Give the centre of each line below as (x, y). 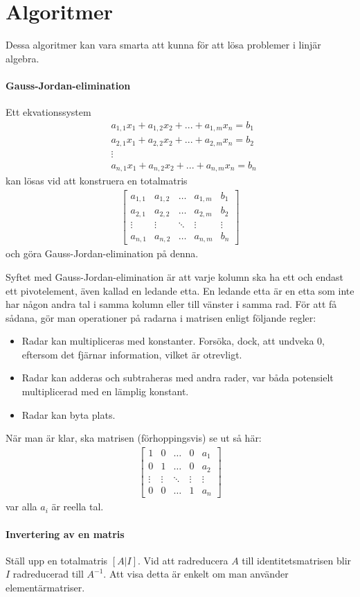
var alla (21, 507)
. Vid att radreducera (183, 560)
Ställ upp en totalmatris (57, 560)
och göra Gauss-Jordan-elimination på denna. (102, 253)
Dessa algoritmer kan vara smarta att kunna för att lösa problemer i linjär (163, 45)
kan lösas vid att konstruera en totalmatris (97, 181)
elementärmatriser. (45, 587)
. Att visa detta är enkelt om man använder (196, 574)
